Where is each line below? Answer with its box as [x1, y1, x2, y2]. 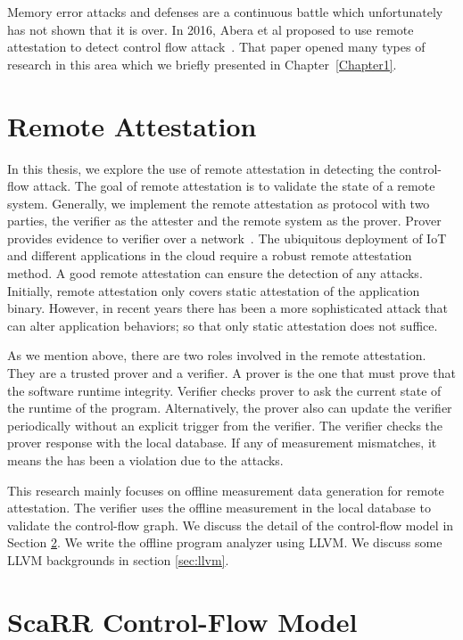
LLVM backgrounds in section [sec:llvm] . [7, 550, 229, 569]
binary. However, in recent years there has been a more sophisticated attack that [7, 299, 449, 317]
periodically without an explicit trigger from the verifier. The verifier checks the [7, 415, 443, 434]
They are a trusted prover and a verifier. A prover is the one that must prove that [7, 364, 457, 382]
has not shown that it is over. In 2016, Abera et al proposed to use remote [7, 20, 414, 38]
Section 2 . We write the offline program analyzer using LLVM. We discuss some [7, 533, 442, 552]
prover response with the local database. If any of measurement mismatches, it [7, 433, 437, 452]
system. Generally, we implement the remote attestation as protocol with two [7, 193, 430, 212]
